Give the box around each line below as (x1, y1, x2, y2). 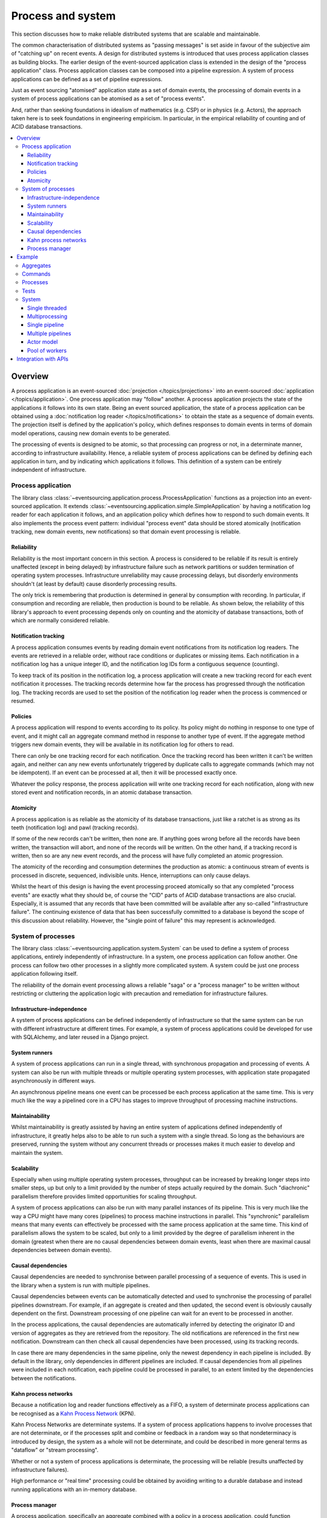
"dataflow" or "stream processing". (11, 1446, 99, 1454)
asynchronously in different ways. (11, 1077, 96, 1084)
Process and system (11, 9, 116, 22)
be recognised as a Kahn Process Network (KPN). (11, 1409, 136, 1417)
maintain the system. (11, 1149, 64, 1156)
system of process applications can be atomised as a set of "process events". (11, 95, 206, 103)
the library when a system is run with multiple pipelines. (11, 1281, 150, 1288)
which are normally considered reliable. (11, 617, 110, 624)
